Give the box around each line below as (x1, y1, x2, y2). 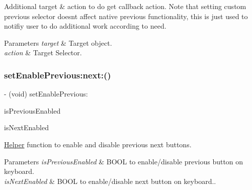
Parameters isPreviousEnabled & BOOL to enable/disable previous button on (4, 156, 243, 166)
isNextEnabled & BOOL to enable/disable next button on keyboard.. (4, 175, 216, 186)
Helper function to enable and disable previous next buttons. (4, 139, 192, 149)
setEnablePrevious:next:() (4, 68, 111, 81)
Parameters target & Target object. (4, 37, 112, 48)
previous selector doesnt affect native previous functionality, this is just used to (4, 11, 248, 21)
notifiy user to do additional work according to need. (4, 21, 166, 31)
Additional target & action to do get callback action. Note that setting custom (4, 1, 246, 11)
